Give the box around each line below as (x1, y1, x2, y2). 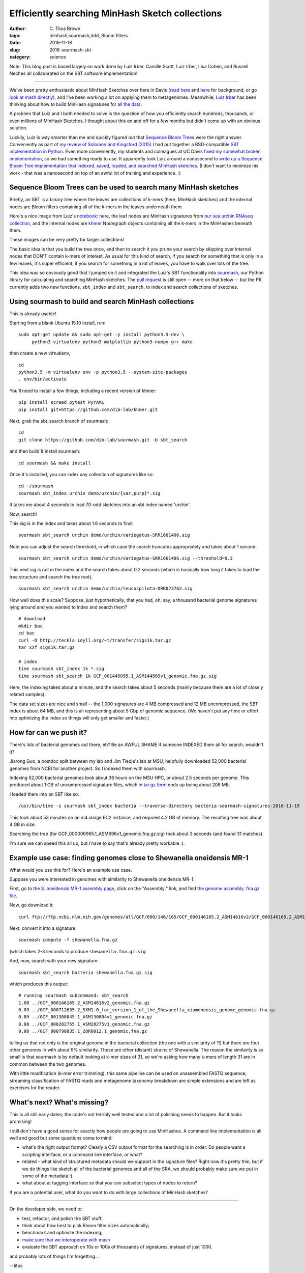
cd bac (18, 630, 35, 636)
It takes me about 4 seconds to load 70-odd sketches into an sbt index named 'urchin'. (9, 502, 191, 508)
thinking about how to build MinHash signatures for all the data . (9, 101, 142, 107)
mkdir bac (18, 623, 43, 629)
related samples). (9, 691, 46, 698)
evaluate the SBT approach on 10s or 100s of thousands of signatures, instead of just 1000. (22, 1244, 213, 1250)
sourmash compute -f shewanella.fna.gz (18, 937, 118, 943)
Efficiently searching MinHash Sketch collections (9, 8, 222, 19)
